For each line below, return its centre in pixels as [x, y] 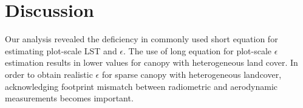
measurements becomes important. [69, 98]
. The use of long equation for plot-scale [198, 50]
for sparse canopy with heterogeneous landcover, [192, 74]
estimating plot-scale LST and [61, 50]
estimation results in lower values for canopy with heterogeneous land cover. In [151, 62]
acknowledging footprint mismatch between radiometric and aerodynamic [141, 86]
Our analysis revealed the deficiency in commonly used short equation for [141, 39]
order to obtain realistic [49, 74]
